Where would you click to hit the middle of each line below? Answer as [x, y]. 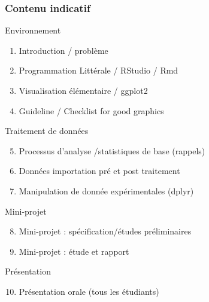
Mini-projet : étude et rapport [74, 251]
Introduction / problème [63, 50]
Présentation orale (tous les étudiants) [89, 291]
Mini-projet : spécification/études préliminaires [105, 231]
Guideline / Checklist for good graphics [91, 110]
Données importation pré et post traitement [99, 171]
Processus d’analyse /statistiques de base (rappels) [112, 150]
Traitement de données [47, 131]
